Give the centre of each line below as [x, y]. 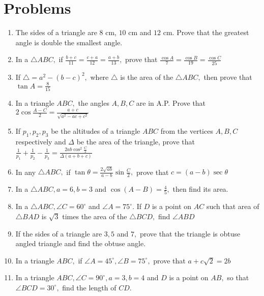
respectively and [41, 141]
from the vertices [187, 130]
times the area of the [95, 216]
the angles [94, 103]
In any [26, 172]
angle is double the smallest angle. [69, 42]
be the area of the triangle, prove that [136, 141]
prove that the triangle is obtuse [190, 233]
